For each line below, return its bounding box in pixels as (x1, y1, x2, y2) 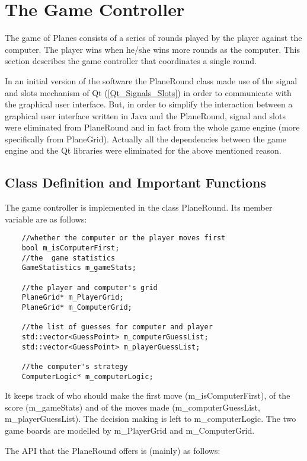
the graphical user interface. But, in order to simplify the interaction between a (5, 98, 293, 110)
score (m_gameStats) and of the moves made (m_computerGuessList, (5, 400, 260, 413)
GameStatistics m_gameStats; (21, 263, 136, 272)
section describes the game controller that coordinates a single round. (5, 55, 257, 67)
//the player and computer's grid (21, 283, 158, 292)
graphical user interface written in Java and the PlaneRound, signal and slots (5, 109, 286, 122)
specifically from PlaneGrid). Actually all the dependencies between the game (5, 132, 286, 145)
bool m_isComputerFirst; (21, 244, 120, 253)
